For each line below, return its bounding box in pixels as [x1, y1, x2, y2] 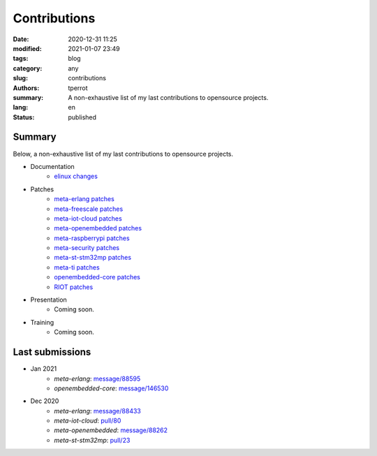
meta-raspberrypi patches [54, 234, 130, 242]
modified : [13, 44, 42, 52]
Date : [13, 35, 29, 43]
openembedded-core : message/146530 [54, 384, 169, 392]
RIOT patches [54, 283, 94, 291]
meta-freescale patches [54, 205, 124, 213]
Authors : [13, 84, 40, 92]
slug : [13, 74, 28, 82]
